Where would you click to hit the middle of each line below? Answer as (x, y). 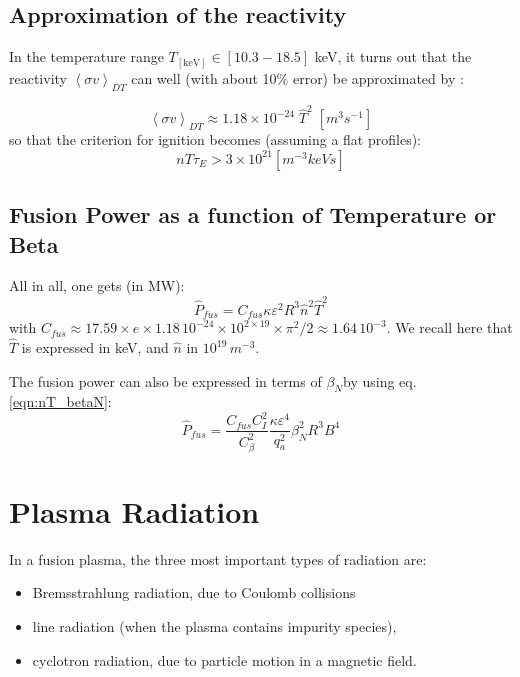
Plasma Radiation (134, 510)
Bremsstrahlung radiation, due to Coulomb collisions (194, 592)
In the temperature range (86, 56)
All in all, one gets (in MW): (97, 285)
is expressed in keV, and (95, 347)
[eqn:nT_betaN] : (60, 401)
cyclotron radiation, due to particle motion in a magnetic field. (224, 659)
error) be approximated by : (378, 77)
